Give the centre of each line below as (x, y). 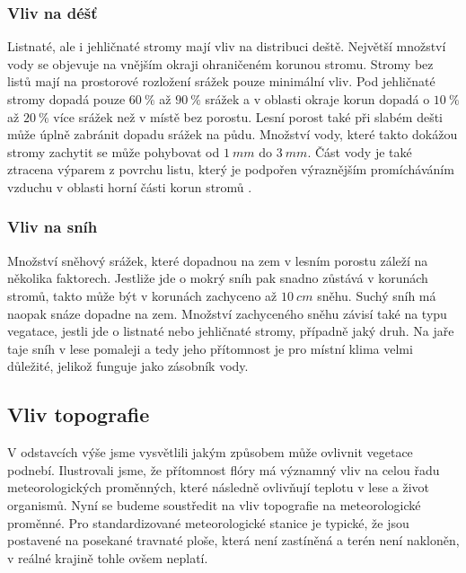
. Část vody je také (360, 151)
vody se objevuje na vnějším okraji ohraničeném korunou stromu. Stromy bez (220, 63)
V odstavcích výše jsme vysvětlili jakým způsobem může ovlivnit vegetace (210, 452)
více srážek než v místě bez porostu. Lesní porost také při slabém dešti (248, 116)
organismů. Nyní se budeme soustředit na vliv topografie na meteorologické (214, 504)
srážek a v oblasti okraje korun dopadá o (317, 99)
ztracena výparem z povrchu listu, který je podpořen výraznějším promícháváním (231, 169)
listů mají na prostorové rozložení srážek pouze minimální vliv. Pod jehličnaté (221, 81)
